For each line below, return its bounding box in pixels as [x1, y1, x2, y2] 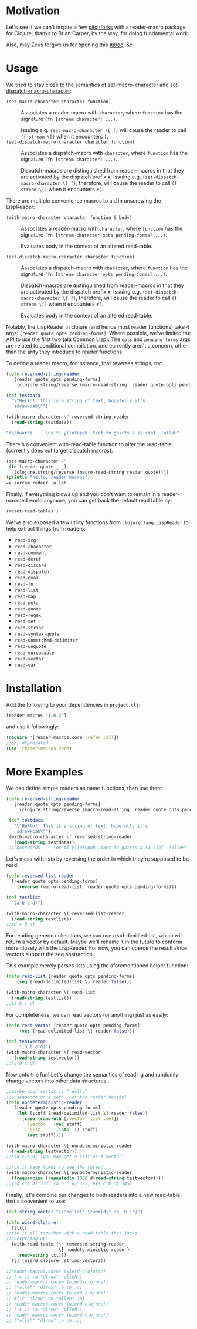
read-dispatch [14, 569, 49, 575]
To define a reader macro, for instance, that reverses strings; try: [6, 359, 162, 366]
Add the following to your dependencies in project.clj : [6, 701, 141, 708]
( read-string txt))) [16, 1252, 67, 1258]
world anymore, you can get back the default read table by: [29, 497, 172, 504]
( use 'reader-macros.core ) [6, 746, 72, 751]
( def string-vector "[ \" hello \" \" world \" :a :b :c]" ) [6, 1209, 143, 1215]
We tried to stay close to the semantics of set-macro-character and [6, 81, 169, 88]
